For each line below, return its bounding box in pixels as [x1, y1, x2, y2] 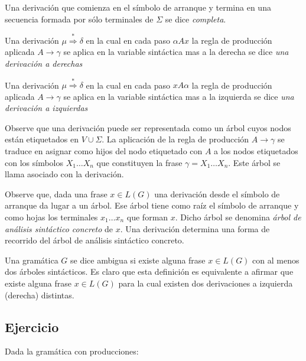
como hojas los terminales [5, 211, 98, 223]
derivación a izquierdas [5, 102, 88, 114]
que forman [126, 211, 168, 223]
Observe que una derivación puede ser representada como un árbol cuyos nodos [5, 121, 291, 134]
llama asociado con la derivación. [5, 168, 124, 180]
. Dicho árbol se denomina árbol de [175, 211, 301, 223]
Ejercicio [5, 317, 59, 336]
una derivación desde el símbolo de [154, 187, 280, 200]
